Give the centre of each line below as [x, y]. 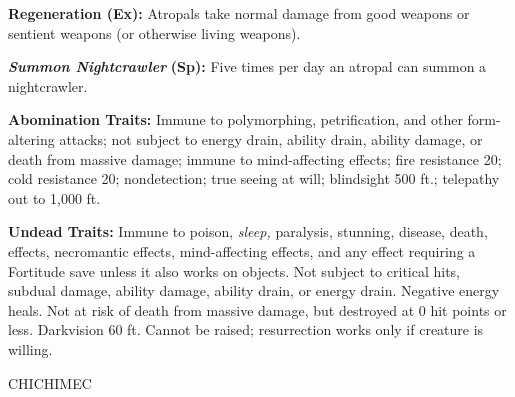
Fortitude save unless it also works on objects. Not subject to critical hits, [234, 270]
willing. [30, 348]
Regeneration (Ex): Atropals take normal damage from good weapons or [239, 13]
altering [31, 138]
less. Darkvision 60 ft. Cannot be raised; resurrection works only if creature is [246, 329]
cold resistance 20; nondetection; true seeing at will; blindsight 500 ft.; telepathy [254, 178]
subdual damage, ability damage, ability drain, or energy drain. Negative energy [254, 290]
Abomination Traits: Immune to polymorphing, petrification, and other [235, 119]
